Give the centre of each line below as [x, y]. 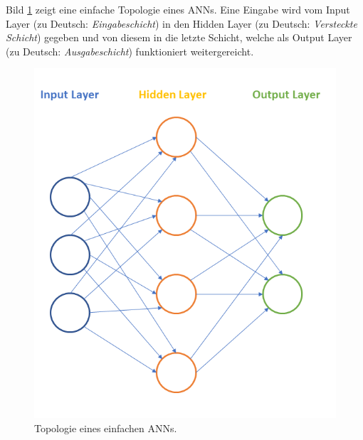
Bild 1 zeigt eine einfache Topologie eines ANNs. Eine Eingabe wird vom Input [178, 9]
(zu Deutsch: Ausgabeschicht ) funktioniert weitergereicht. [130, 51]
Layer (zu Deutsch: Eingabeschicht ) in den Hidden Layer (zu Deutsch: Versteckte [181, 23]
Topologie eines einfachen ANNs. [106, 428]
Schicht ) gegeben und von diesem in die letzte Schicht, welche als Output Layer [179, 37]
